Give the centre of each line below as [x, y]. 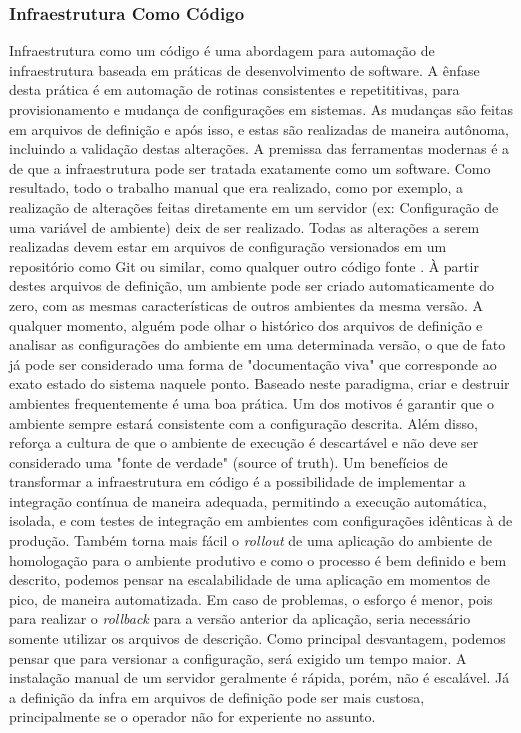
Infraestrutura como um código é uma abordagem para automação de [222, 50]
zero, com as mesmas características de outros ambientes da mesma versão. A [246, 304]
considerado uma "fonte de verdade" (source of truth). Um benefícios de [228, 461]
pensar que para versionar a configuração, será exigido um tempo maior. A [238, 657]
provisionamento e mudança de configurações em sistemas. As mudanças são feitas [261, 109]
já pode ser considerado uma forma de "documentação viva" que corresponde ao [253, 363]
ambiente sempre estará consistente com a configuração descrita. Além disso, [243, 422]
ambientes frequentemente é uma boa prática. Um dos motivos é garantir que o [251, 402]
